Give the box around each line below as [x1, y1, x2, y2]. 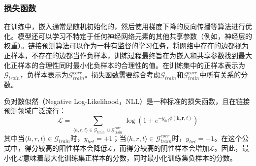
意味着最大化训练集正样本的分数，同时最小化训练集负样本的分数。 [23, 153, 237, 163]
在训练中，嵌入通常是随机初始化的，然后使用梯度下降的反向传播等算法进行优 [4, 21, 252, 32]
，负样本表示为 [20, 69, 68, 80]
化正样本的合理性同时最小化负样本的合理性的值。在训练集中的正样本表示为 [4, 60, 245, 70]
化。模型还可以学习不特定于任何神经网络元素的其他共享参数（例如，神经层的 [4, 31, 252, 41]
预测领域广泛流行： [4, 105, 66, 116]
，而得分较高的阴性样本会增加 [112, 143, 209, 153]
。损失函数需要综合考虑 [84, 69, 160, 80]
